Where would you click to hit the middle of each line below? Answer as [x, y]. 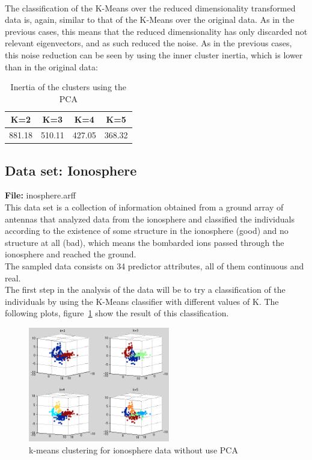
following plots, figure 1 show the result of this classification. [117, 313]
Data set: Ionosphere [71, 170]
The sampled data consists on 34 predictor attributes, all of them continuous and [154, 266]
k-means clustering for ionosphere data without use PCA [133, 449]
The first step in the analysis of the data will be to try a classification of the [145, 290]
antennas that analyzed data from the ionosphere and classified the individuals [150, 219]
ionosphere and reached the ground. [71, 254]
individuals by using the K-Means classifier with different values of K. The [142, 301]
